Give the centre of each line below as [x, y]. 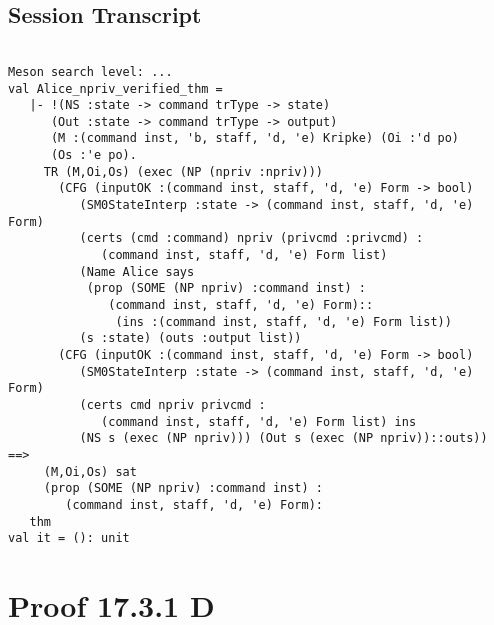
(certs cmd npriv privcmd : [172, 404]
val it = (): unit [69, 538]
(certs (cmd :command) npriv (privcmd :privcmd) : [251, 238]
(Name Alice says [137, 271]
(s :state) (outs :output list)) [190, 338]
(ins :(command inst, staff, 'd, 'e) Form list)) [283, 321]
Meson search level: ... [90, 71]
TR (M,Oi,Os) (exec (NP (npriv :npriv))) [183, 171]
